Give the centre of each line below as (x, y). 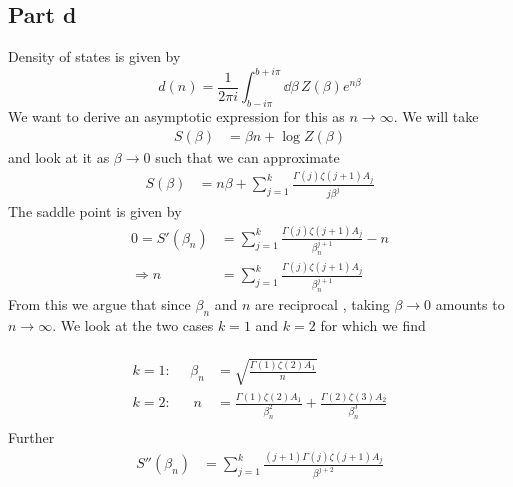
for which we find (373, 325)
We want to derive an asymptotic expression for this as (176, 116)
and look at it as (59, 156)
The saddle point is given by (95, 211)
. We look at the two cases (133, 325)
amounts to (470, 304)
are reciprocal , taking (322, 304)
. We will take (436, 116)
